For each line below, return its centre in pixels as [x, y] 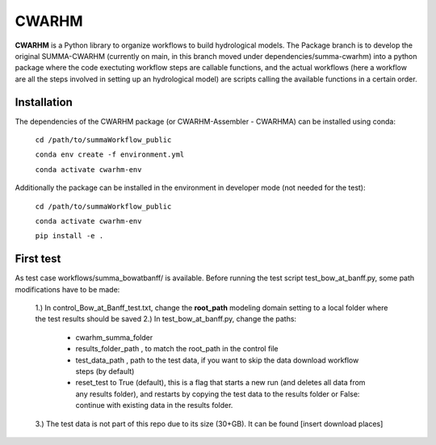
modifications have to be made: [67, 289]
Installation [44, 102]
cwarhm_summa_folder [114, 337]
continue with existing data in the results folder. [154, 405]
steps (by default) [105, 371]
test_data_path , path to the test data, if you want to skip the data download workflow [217, 360]
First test [38, 259]
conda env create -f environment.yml [110, 155]
